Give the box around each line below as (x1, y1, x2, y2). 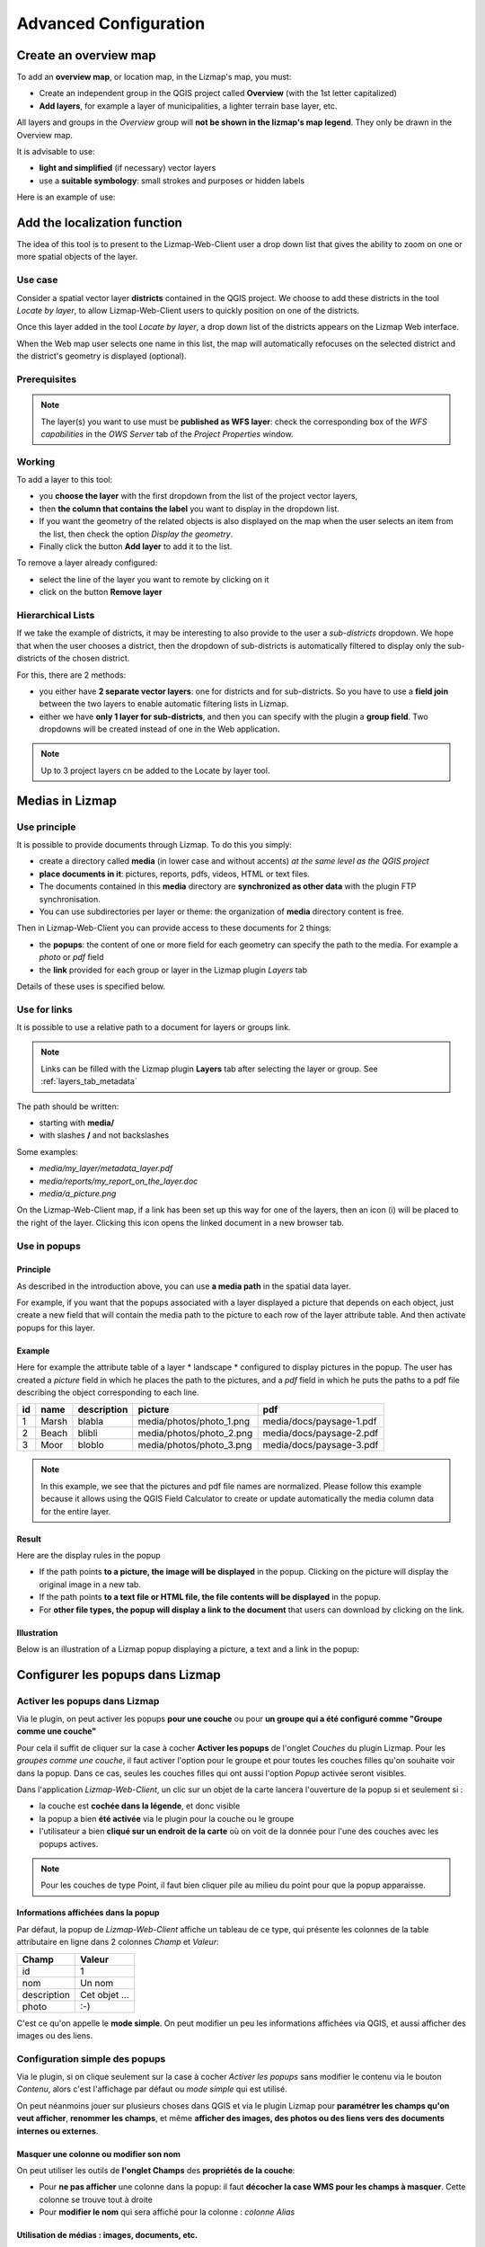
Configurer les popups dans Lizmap (16, 1667, 221, 1683)
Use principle (16, 821, 76, 833)
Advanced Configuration (16, 13, 206, 33)
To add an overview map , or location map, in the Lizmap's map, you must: (16, 72, 292, 83)
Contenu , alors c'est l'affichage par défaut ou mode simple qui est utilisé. (16, 2083, 287, 2094)
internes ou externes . (16, 2126, 99, 2136)
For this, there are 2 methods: (16, 670, 127, 680)
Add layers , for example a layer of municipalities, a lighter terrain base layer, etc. (39, 100, 338, 111)
